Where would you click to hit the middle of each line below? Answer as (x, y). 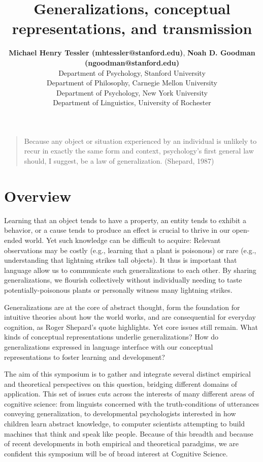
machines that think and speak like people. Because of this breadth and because (129, 433)
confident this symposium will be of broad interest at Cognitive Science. (116, 453)
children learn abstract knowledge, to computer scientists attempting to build (125, 424)
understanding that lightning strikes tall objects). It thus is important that (121, 260)
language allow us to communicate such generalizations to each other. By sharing (130, 270)
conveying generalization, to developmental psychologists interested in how (120, 413)
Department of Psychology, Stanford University (132, 72)
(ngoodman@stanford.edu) (132, 62)
